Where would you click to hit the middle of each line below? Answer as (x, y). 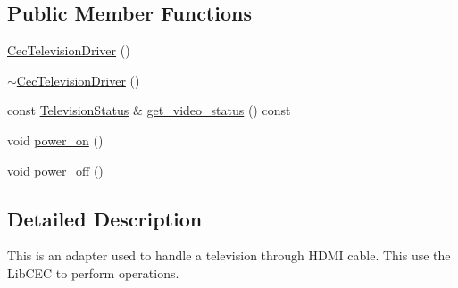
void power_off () (55, 170)
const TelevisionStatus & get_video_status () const (149, 110)
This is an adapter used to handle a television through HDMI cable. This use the (229, 255)
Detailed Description (105, 218)
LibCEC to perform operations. (93, 272)
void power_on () (55, 140)
